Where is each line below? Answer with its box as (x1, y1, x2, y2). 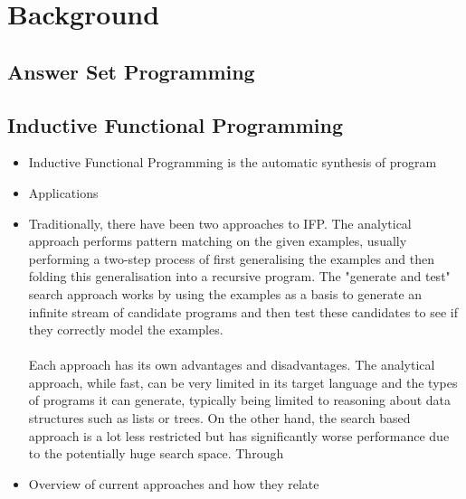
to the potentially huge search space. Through (28, 444, 284, 463)
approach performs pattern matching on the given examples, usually (28, 231, 407, 250)
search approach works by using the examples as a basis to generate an (28, 284, 423, 303)
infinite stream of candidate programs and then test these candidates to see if (28, 302, 459, 321)
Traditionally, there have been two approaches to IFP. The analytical (28, 213, 412, 232)
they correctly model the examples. (28, 320, 223, 339)
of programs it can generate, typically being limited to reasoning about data (28, 391, 452, 410)
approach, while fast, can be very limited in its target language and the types (28, 372, 458, 391)
